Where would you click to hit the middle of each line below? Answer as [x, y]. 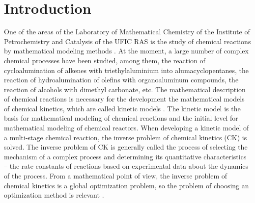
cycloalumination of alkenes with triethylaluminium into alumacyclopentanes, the [127, 70]
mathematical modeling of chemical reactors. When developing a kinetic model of [127, 128]
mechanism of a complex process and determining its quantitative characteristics [125, 156]
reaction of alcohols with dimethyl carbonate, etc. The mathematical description [125, 89]
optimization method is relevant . [54, 195]
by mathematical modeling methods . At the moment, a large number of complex [126, 51]
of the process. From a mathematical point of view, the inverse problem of [116, 176]
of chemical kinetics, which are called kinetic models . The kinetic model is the [122, 108]
